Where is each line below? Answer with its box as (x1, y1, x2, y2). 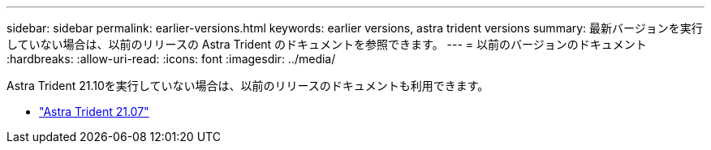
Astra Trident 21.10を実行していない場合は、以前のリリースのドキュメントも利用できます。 (6, 79, 489, 92)
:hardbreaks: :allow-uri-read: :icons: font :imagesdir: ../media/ (6, 52, 336, 66)
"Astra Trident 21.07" (39, 105, 149, 118)
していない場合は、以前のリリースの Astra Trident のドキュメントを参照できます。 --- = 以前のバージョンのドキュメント (6, 37, 647, 51)
